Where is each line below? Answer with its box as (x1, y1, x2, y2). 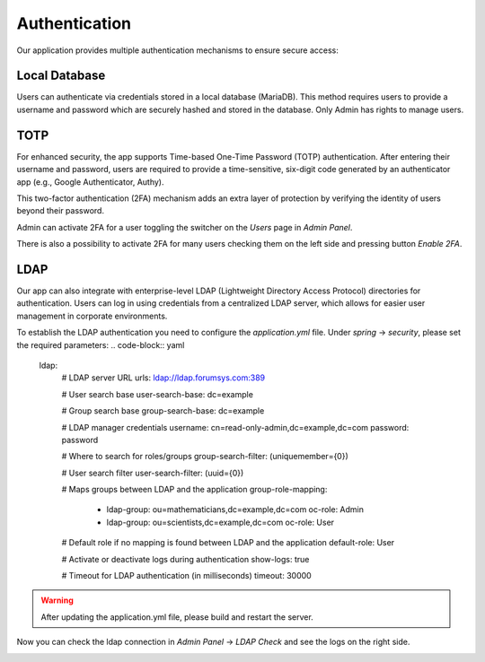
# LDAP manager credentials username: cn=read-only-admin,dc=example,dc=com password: (61, 422, 410, 432)
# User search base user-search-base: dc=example (61, 388, 253, 399)
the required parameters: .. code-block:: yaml (16, 339, 185, 350)
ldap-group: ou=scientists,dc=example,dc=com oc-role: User (106, 517, 335, 527)
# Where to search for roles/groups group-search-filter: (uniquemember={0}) (61, 451, 349, 462)
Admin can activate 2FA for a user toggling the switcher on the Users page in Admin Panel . (16, 222, 353, 232)
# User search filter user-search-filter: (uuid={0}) (61, 467, 244, 478)
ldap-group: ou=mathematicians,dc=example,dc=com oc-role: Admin (106, 504, 364, 515)
